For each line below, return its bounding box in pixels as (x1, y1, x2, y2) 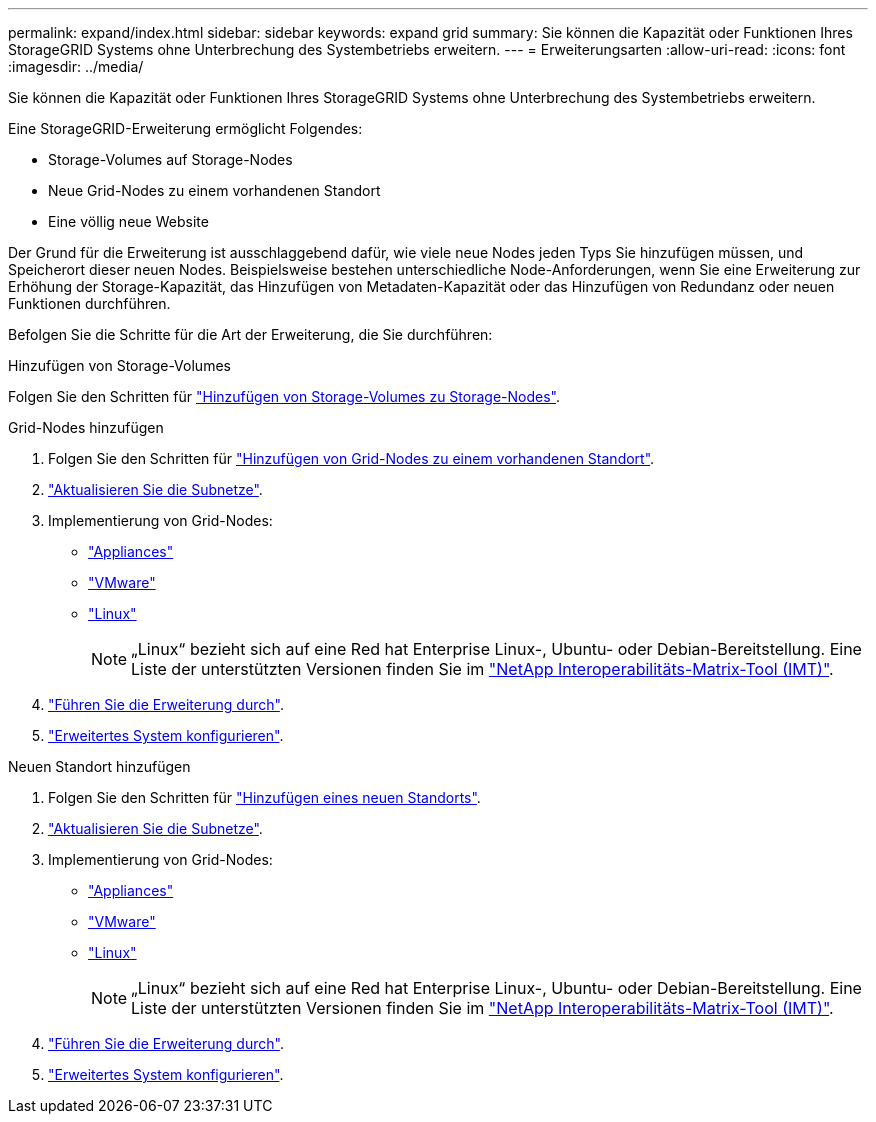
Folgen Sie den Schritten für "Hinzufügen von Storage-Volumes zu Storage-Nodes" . (8, 388, 560, 405)
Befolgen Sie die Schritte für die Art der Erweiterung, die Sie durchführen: (8, 326, 493, 343)
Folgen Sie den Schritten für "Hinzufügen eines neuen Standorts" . (48, 789, 481, 806)
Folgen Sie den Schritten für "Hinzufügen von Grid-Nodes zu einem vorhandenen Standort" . (48, 450, 655, 467)
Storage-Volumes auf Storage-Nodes (48, 151, 293, 168)
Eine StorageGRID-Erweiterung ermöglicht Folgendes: (8, 120, 363, 137)
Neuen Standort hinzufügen (8, 758, 191, 775)
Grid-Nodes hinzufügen (8, 419, 164, 436)
